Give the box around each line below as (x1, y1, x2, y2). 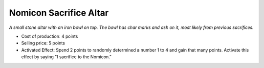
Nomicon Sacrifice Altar (9, 7, 109, 18)
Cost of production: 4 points (21, 33, 78, 39)
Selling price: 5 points (21, 40, 66, 46)
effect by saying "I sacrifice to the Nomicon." (21, 54, 112, 60)
